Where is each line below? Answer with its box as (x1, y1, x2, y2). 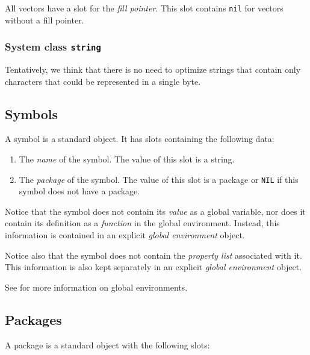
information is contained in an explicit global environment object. (5, 229, 245, 241)
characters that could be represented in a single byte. (5, 75, 201, 87)
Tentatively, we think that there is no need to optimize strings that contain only (5, 63, 301, 76)
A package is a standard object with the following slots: (5, 338, 210, 351)
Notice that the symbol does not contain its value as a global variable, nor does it (5, 205, 306, 217)
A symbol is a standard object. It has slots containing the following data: (5, 132, 274, 145)
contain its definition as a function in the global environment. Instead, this (5, 217, 280, 229)
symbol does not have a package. (19, 185, 140, 197)
